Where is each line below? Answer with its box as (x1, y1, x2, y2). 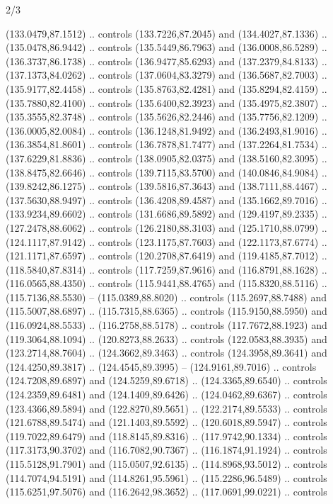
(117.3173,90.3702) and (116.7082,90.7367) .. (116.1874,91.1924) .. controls (6, 442, 327, 457)
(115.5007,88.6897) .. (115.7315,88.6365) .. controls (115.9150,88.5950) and (6, 303, 327, 318)
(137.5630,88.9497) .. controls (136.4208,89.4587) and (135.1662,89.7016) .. (6, 192, 327, 207)
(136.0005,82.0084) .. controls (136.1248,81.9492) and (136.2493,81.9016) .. (6, 123, 327, 138)
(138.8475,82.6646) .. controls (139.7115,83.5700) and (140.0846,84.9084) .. (6, 164, 327, 179)
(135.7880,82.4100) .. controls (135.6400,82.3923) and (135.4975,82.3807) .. (6, 95, 327, 110)
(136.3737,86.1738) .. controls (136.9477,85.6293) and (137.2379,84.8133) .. (6, 53, 327, 68)
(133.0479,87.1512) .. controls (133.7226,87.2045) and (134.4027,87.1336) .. (6, 26, 327, 40)
